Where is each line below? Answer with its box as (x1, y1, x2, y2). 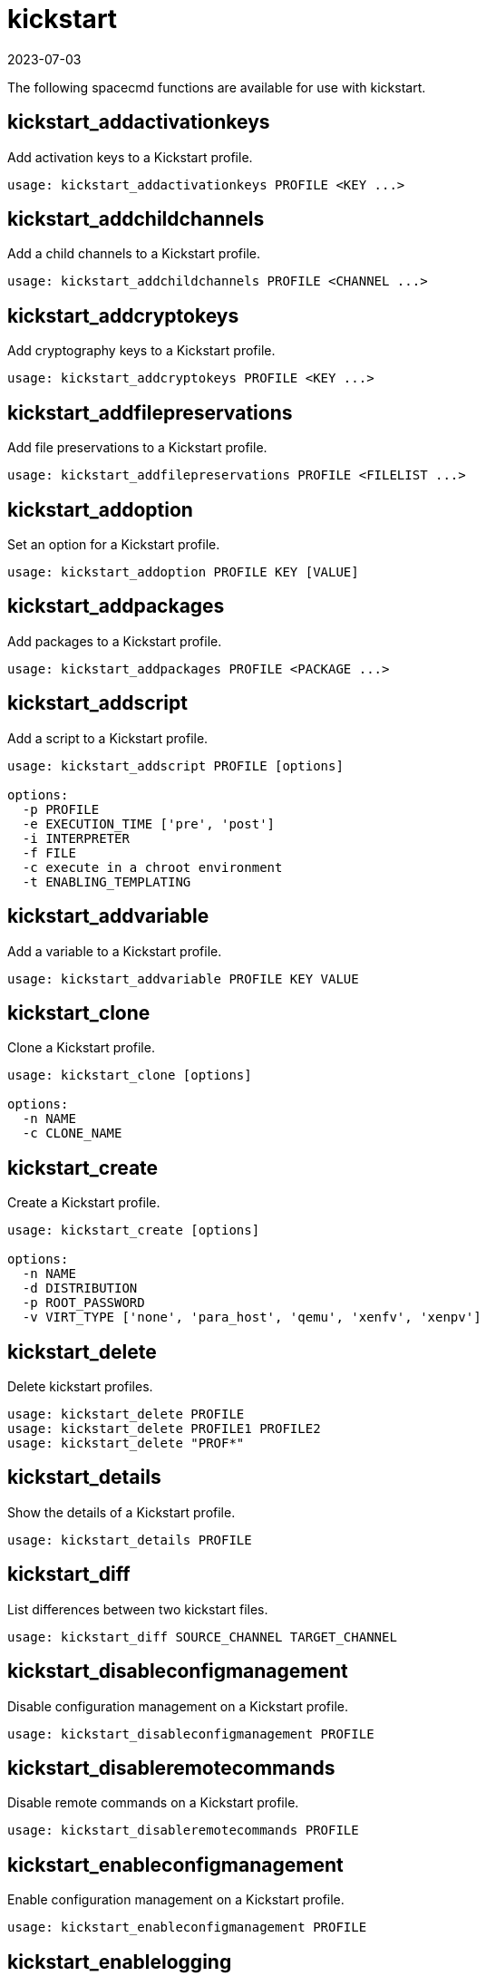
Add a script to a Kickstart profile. (7, 730, 209, 746)
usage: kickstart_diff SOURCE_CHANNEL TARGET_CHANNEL (7, 1629, 397, 1644)
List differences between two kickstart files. (7, 1601, 268, 1617)
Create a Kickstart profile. (7, 1195, 160, 1211)
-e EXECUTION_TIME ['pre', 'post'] (22, 816, 276, 831)
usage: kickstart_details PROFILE (7, 1532, 252, 1547)
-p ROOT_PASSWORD (22, 1295, 145, 1311)
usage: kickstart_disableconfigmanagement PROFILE (7, 1726, 374, 1741)
